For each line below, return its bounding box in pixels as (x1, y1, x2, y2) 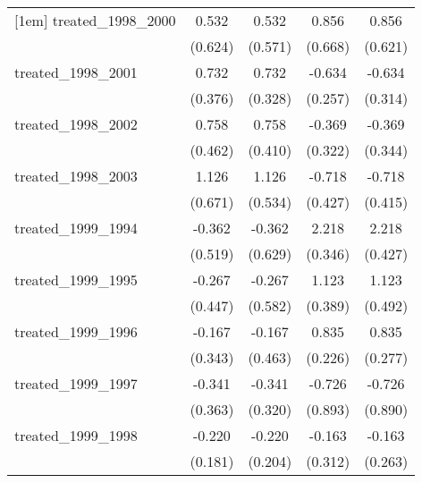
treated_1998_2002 (14, 114, 138, 134)
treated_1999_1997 (14, 373, 138, 394)
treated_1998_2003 (14, 165, 138, 186)
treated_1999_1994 (14, 217, 138, 238)
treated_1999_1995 (14, 269, 138, 290)
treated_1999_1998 (14, 425, 138, 445)
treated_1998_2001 (14, 62, 138, 82)
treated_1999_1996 (14, 321, 138, 342)
